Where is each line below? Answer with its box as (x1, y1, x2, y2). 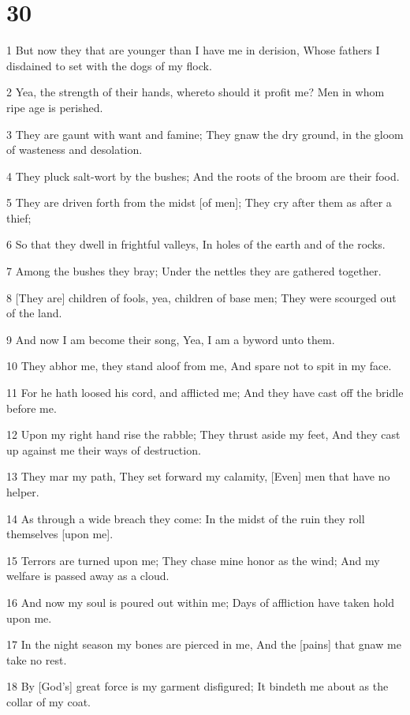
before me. (6, 399, 57, 416)
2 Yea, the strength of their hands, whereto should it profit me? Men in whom (6, 84, 385, 100)
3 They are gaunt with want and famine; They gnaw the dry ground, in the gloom (6, 125, 404, 142)
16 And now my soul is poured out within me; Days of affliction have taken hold (6, 593, 395, 610)
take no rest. (6, 651, 67, 668)
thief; (6, 209, 32, 226)
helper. (6, 484, 39, 500)
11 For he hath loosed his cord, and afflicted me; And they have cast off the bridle (6, 384, 404, 401)
